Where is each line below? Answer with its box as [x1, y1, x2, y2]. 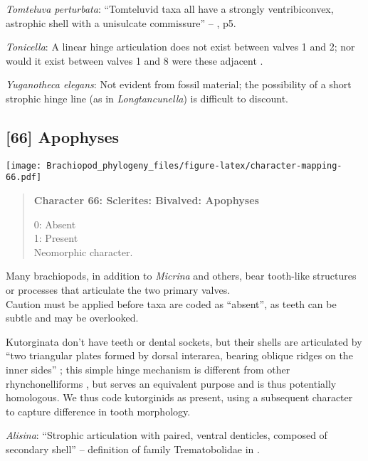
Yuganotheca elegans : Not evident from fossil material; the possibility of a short [6, 77, 352, 92]
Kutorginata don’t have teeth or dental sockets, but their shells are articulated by [6, 334, 362, 349]
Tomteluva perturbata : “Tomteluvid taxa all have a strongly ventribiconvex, [6, 1, 334, 16]
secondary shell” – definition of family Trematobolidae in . [6, 441, 260, 456]
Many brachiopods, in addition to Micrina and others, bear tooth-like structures [6, 268, 357, 283]
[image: [6, 160, 42, 171]
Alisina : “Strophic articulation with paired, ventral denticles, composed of [6, 428, 327, 443]
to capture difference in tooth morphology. [6, 403, 191, 418]
